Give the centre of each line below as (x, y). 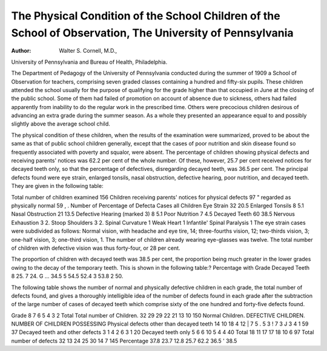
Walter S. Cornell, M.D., (88, 51)
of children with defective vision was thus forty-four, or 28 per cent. (96, 248)
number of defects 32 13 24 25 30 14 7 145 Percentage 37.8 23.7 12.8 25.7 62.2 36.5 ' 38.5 (124, 341)
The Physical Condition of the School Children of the (146, 16)
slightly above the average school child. (61, 124)
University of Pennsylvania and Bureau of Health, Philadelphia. (89, 62)
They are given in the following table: (57, 186)
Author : (21, 51)
